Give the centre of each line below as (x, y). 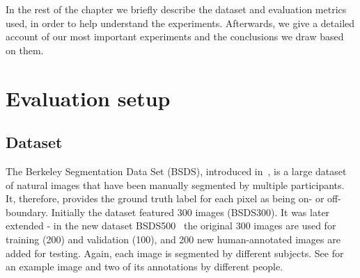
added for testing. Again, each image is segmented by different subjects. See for (175, 253)
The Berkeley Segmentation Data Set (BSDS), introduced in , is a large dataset (176, 171)
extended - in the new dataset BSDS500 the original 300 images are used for (171, 226)
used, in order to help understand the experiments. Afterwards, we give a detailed (180, 23)
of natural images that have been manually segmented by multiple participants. (175, 185)
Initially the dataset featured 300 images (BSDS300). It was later (190, 212)
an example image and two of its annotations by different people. (144, 267)
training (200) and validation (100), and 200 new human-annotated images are (173, 239)
